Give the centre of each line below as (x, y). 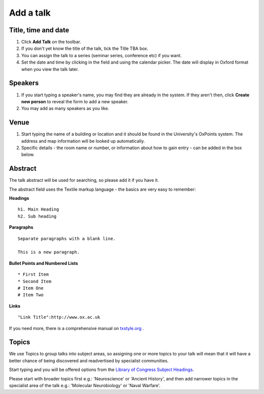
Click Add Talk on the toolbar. (51, 42)
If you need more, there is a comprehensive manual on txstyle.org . (77, 328)
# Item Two (31, 295)
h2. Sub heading (37, 216)
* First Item (33, 274)
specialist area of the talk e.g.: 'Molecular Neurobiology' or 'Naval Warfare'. (85, 386)
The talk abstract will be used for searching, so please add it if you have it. (84, 180)
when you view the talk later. (50, 69)
